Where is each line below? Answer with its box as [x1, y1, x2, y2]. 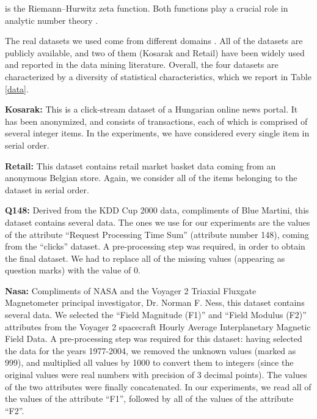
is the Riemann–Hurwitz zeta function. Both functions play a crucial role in [5, 2, 288, 14]
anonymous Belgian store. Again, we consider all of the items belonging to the [5, 171, 297, 184]
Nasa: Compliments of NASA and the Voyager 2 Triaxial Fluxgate [5, 284, 257, 297]
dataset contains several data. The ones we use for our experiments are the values [5, 215, 310, 228]
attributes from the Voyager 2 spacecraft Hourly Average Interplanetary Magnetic [5, 320, 311, 333]
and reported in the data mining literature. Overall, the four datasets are [5, 58, 279, 71]
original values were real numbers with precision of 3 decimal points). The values [5, 368, 307, 381]
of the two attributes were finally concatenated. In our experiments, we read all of [5, 380, 312, 393]
